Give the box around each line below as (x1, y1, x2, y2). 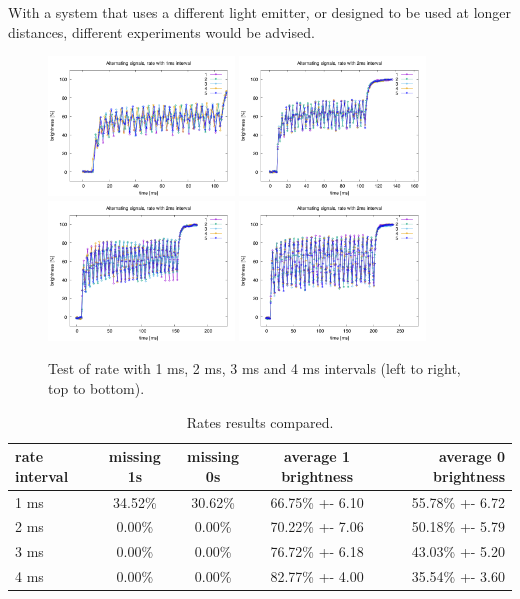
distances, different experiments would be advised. (8, 21, 315, 42)
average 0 (438, 446, 505, 467)
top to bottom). (48, 377, 145, 398)
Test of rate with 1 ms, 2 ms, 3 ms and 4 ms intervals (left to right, (48, 358, 461, 379)
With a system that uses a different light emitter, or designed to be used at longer (8, 2, 512, 22)
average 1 (284, 446, 351, 467)
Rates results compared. (186, 411, 334, 432)
